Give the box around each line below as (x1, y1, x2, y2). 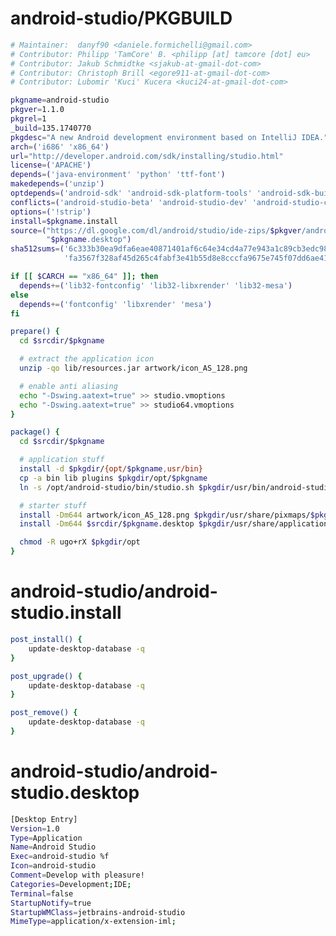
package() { (10, 427, 60, 437)
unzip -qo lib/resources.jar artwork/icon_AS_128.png (19, 363, 248, 374)
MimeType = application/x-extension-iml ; (10, 917, 177, 927)
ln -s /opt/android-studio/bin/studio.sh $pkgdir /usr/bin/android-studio (19, 482, 333, 492)
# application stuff (19, 455, 105, 465)
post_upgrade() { (10, 671, 83, 681)
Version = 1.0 (10, 823, 60, 834)
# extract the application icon (19, 354, 155, 364)
